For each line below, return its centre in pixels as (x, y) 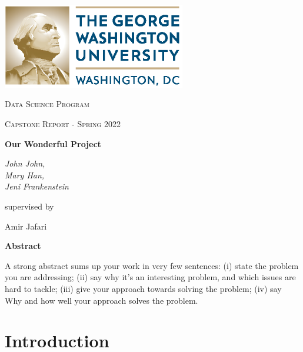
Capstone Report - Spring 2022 (63, 124)
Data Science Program (47, 104)
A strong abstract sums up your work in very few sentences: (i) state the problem (152, 265)
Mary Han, (25, 175)
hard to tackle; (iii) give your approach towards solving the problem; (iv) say (143, 288)
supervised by (29, 206)
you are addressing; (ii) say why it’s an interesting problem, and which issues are (150, 277)
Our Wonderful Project (53, 143)
